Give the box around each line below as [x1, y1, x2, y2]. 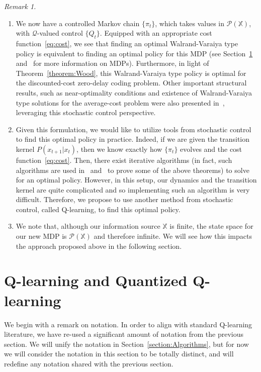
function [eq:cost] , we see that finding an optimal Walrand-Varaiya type [16, 38, 238, 48]
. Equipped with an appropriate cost [100, 28, 212, 38]
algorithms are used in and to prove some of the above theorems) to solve [16, 164, 249, 175]
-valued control [37, 28, 83, 38]
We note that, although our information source [16, 221, 160, 231]
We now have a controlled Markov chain [16, 18, 140, 28]
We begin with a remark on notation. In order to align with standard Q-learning [4, 319, 252, 329]
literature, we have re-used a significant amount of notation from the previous [4, 329, 244, 339]
